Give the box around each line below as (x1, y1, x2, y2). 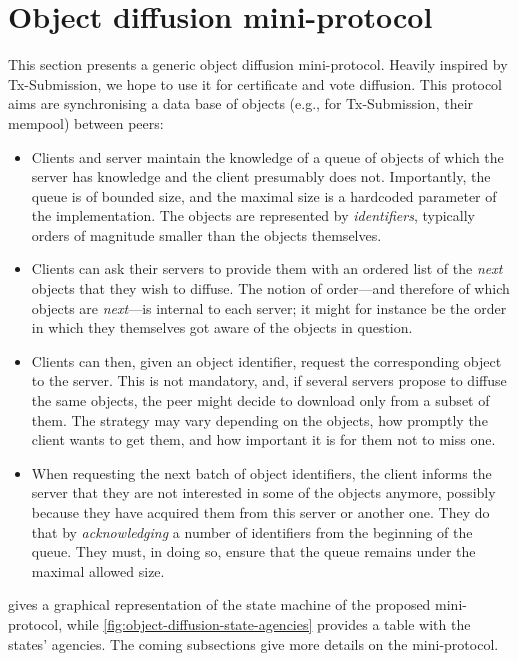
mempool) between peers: (8, 112, 164, 133)
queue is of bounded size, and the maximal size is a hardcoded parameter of (31, 185, 497, 206)
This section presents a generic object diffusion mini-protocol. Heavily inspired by (8, 54, 508, 75)
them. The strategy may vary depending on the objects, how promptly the (31, 409, 488, 430)
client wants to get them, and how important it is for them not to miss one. (31, 429, 496, 450)
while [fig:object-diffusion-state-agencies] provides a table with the (66, 613, 471, 634)
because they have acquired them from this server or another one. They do (31, 502, 490, 522)
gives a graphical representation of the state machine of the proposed (8, 594, 431, 615)
